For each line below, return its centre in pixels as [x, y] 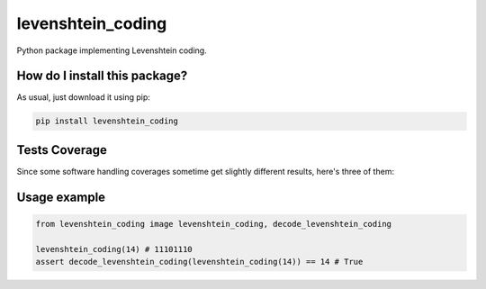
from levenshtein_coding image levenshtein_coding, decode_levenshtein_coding [213, 224]
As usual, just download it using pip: [83, 97]
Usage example [61, 197]
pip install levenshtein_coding [107, 121]
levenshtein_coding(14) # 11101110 [114, 249]
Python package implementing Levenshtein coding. [112, 50]
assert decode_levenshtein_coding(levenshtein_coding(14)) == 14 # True [199, 262]
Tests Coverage [62, 150]
